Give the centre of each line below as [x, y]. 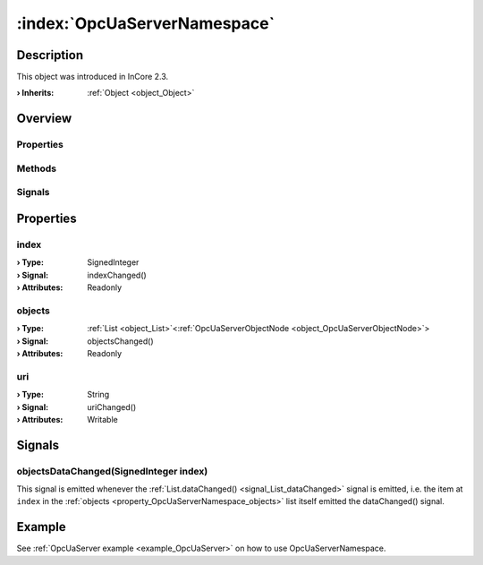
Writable [102, 419]
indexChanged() [117, 275]
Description [50, 55]
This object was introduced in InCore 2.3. [93, 77]
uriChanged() [112, 407]
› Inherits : [35, 93]
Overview [44, 119]
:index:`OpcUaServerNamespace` [146, 23]
